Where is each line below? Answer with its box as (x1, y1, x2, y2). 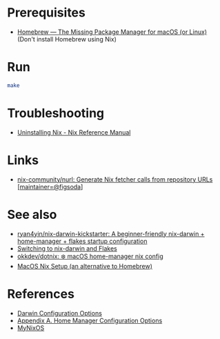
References (7, 286, 74, 302)
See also (7, 206, 57, 222)
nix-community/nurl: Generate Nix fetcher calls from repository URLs (17, 175, 213, 184)
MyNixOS (17, 323, 45, 332)
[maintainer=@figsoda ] (17, 182, 83, 191)
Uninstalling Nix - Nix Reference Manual (17, 128, 131, 136)
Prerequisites (7, 5, 86, 21)
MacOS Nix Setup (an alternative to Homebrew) (17, 262, 153, 270)
